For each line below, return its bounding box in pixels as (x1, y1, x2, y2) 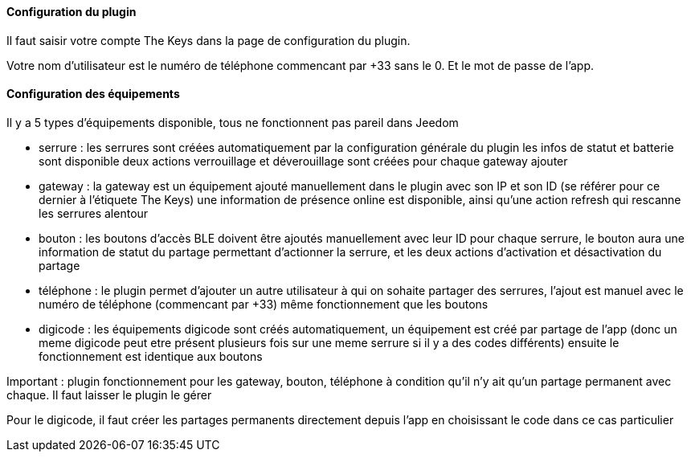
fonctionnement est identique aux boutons (39, 349, 263, 363)
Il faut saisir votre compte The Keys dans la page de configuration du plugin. (6, 33, 411, 47)
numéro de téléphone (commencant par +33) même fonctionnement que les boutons (39, 296, 489, 311)
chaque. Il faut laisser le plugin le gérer (6, 387, 212, 402)
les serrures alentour (39, 206, 149, 220)
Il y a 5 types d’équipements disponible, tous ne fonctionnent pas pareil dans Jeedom (6, 115, 459, 129)
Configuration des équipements (6, 87, 180, 101)
